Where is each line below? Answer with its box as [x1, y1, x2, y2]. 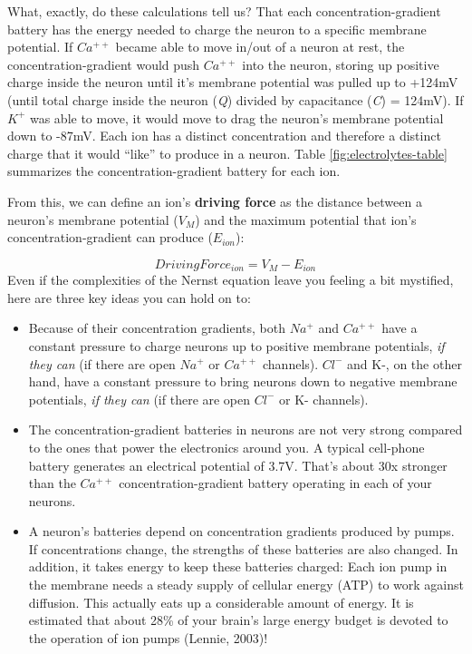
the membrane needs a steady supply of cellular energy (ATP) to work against [28, 575, 464, 594]
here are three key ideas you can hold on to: [7, 288, 251, 307]
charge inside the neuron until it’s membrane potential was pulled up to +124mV [7, 73, 458, 92]
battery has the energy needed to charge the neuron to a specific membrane [7, 19, 427, 38]
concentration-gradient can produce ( [7, 228, 213, 247]
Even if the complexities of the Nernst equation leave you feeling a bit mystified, [7, 270, 454, 289]
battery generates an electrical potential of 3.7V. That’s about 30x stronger [28, 455, 448, 474]
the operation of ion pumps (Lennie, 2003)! [28, 628, 268, 647]
